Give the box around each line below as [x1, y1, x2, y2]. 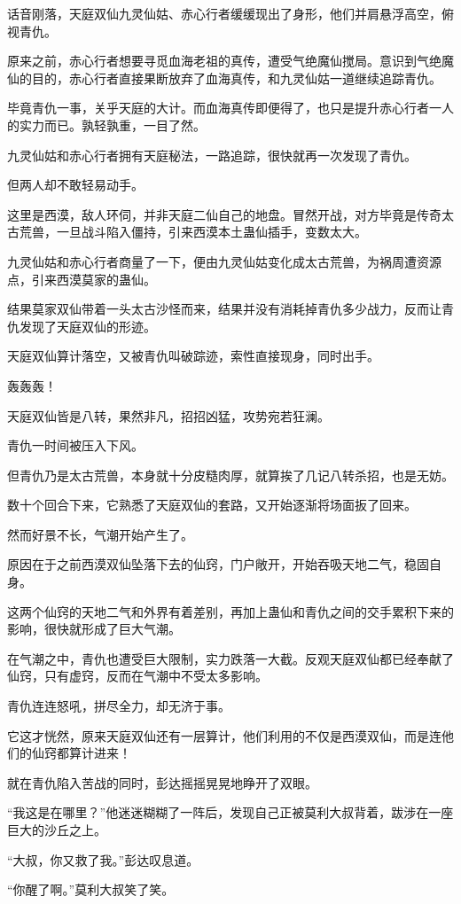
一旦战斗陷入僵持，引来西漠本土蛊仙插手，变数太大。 [56, 222, 367, 241]
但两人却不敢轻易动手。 [7, 175, 144, 194]
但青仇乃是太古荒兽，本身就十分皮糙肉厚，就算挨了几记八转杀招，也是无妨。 [7, 465, 454, 484]
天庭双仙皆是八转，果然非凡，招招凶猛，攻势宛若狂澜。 [7, 406, 330, 425]
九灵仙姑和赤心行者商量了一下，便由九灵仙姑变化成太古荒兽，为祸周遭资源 [7, 252, 441, 270]
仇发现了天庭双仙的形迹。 [7, 316, 156, 335]
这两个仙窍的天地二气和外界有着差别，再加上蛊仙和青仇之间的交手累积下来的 [7, 602, 454, 620]
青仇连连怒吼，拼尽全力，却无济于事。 [7, 697, 230, 715]
